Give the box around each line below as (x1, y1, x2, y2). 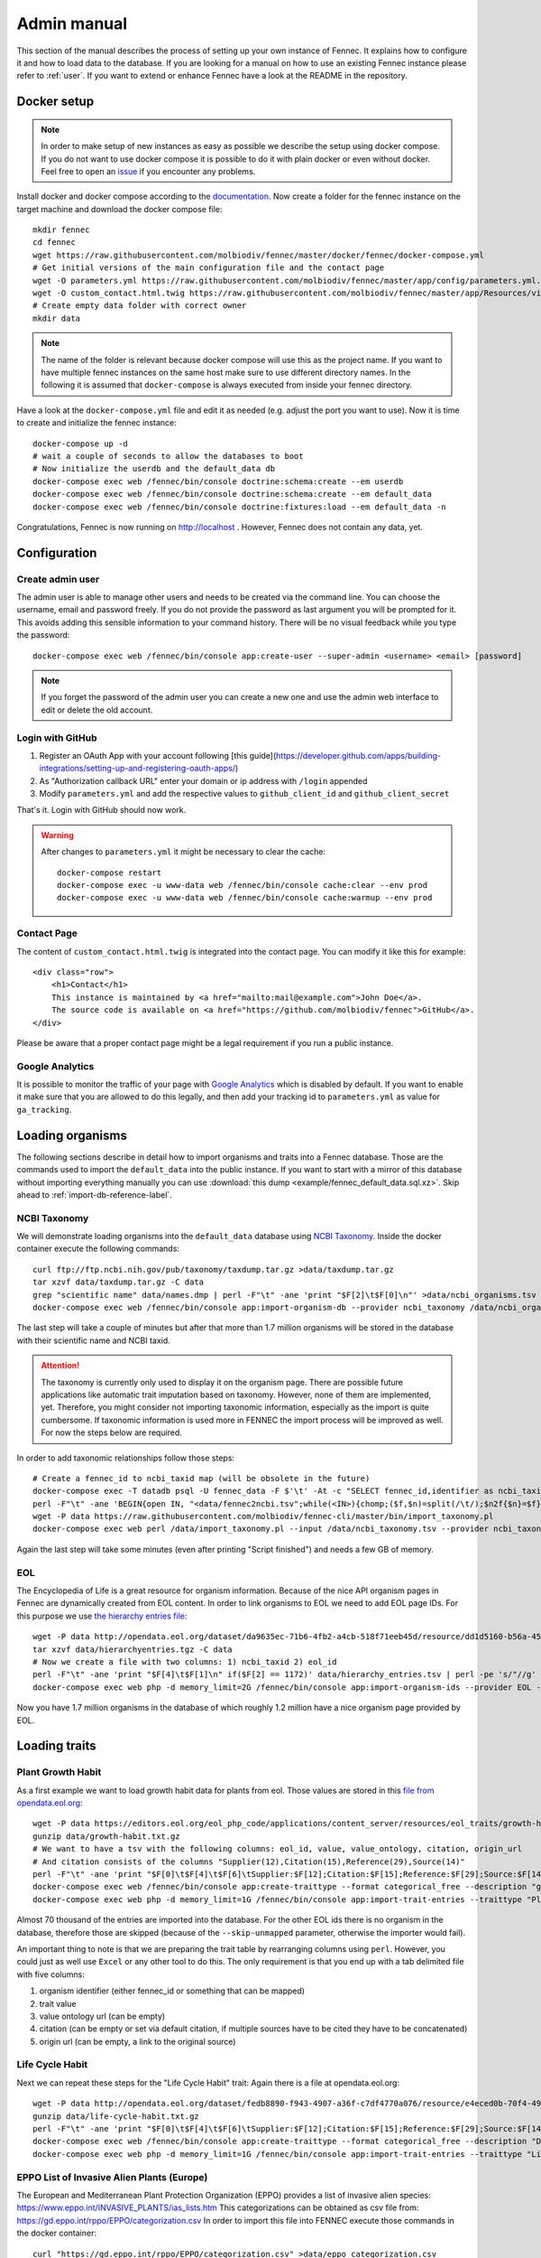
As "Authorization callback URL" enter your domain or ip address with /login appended (39, 775, 368, 786)
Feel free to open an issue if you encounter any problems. (41, 165, 256, 176)
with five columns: (16, 1969, 85, 1980)
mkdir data (32, 313, 81, 323)
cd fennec (32, 238, 76, 247)
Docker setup (16, 94, 95, 109)
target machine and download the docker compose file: (16, 203, 223, 214)
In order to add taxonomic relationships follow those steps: (16, 1452, 234, 1463)
